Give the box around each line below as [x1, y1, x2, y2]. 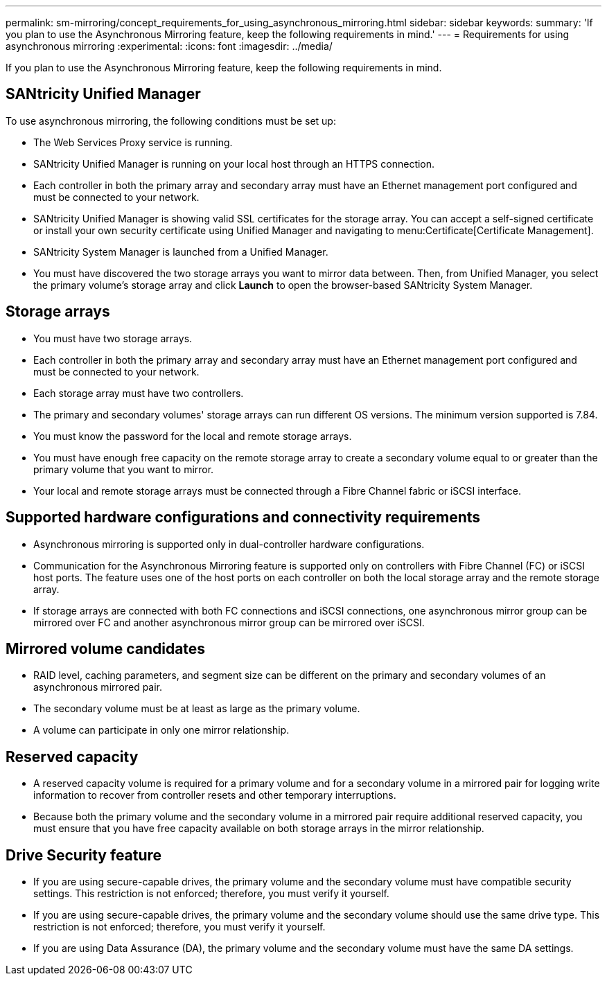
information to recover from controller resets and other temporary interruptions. [33, 789, 396, 802]
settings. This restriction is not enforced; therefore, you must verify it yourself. [33, 887, 389, 900]
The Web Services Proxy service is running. [33, 136, 233, 148]
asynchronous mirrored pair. [33, 681, 163, 693]
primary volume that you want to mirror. [33, 463, 214, 475]
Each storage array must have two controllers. [33, 387, 244, 399]
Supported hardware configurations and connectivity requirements [6, 509, 481, 527]
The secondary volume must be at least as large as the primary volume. [33, 702, 360, 715]
